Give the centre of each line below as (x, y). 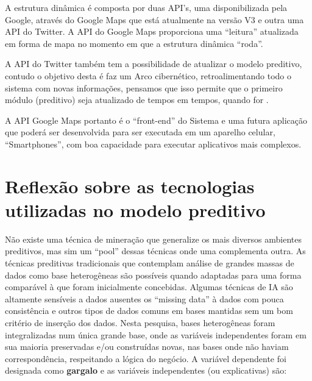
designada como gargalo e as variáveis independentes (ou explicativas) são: (146, 370)
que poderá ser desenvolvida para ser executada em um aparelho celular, (140, 132)
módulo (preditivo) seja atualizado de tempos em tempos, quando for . (137, 100)
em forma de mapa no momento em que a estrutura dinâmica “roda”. (134, 43)
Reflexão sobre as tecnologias (130, 186)
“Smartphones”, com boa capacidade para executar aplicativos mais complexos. (153, 144)
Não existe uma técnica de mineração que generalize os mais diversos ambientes (153, 239)
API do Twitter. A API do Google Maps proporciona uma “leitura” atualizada (152, 31)
